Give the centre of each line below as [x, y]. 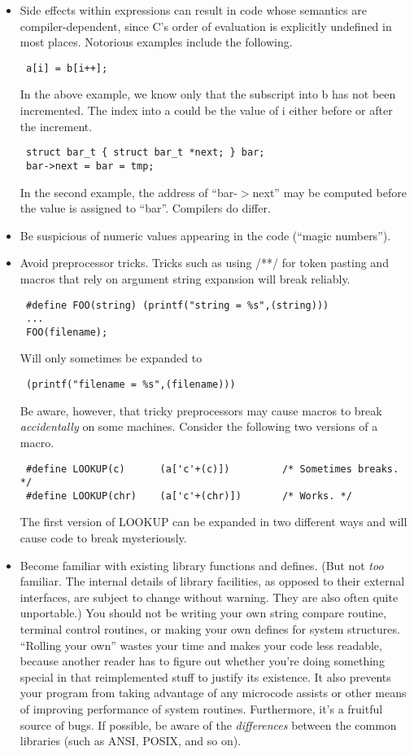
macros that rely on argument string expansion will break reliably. [185, 278]
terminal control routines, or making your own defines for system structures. [210, 629]
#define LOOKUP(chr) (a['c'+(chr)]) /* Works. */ [189, 496]
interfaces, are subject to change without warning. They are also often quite [209, 597]
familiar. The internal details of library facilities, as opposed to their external [212, 581]
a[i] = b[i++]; [67, 68]
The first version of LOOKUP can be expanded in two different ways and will [214, 522]
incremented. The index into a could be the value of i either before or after [206, 110]
